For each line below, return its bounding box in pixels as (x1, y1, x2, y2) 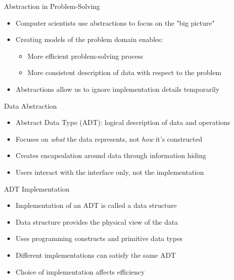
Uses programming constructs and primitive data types (15, 233, 183, 243)
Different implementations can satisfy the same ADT (15, 249, 176, 260)
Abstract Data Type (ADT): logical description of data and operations (15, 117, 231, 127)
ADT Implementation (4, 183, 70, 194)
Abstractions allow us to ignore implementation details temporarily (15, 83, 220, 94)
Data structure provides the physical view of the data (15, 216, 178, 227)
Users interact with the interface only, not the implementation (15, 166, 204, 177)
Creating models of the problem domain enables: (15, 34, 163, 44)
